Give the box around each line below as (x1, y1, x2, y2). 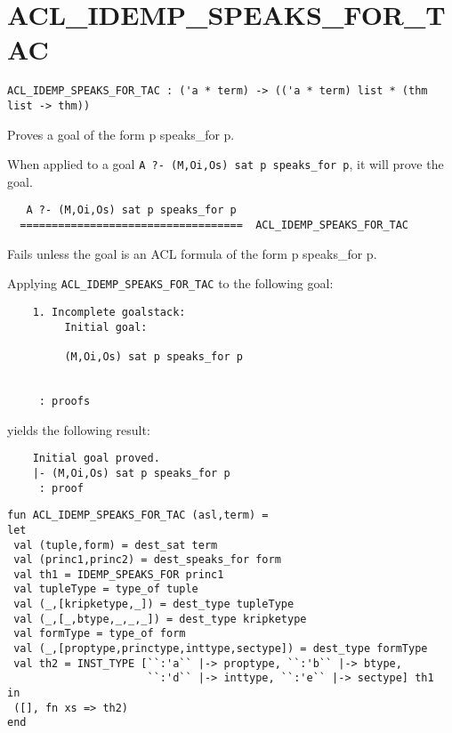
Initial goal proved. (32, 452, 160, 465)
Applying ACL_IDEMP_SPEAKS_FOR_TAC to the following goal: (7, 274, 334, 293)
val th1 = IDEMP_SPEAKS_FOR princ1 (13, 568, 224, 581)
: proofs (38, 394, 91, 407)
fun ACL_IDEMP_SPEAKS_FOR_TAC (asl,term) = (7, 509, 269, 522)
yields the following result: (7, 420, 150, 439)
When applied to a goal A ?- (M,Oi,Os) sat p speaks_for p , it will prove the (7, 155, 444, 173)
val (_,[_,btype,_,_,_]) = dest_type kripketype (13, 612, 307, 625)
